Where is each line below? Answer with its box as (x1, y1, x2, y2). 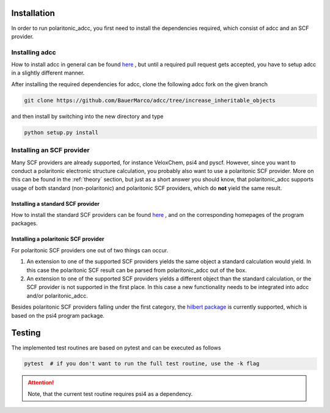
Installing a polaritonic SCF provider (11, 235, 105, 243)
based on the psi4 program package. (11, 312, 105, 319)
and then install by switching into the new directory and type (11, 112, 164, 120)
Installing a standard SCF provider (11, 200, 100, 207)
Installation (11, 8, 55, 18)
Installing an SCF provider (11, 146, 90, 155)
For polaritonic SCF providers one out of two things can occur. (11, 246, 169, 254)
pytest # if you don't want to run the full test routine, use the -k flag (24, 360, 260, 367)
